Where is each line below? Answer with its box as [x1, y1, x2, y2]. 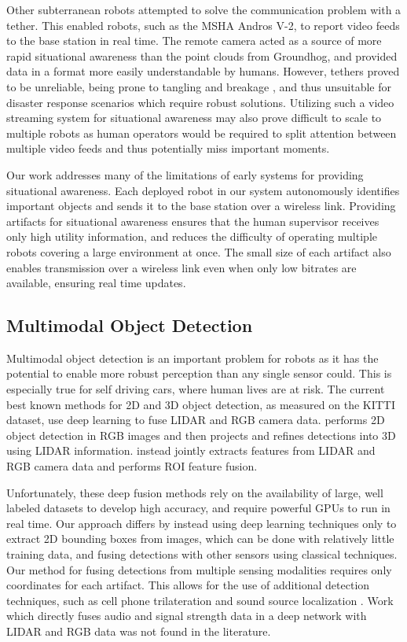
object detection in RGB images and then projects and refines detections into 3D [6, 426, 396, 443]
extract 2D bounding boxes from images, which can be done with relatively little [6, 530, 394, 547]
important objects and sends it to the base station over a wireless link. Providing [6, 197, 396, 214]
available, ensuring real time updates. [6, 275, 186, 291]
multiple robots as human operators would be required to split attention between [6, 124, 397, 141]
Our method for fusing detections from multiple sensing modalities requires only [6, 561, 392, 577]
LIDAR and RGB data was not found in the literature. [6, 622, 271, 639]
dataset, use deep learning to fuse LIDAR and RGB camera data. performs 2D [6, 411, 385, 428]
